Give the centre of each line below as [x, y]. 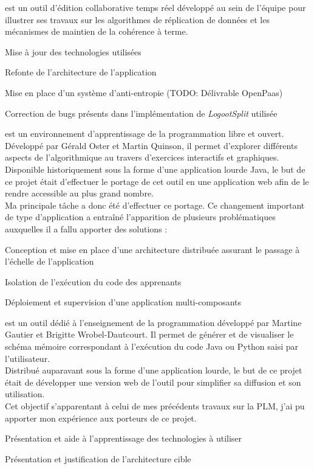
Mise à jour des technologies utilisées [73, 51]
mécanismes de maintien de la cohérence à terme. [97, 31]
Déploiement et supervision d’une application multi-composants [123, 302]
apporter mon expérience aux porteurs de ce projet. [101, 418]
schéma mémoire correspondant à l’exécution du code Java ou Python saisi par [152, 346]
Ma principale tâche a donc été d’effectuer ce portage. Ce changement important [155, 205]
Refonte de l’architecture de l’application [81, 72]
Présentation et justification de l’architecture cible [98, 458]
